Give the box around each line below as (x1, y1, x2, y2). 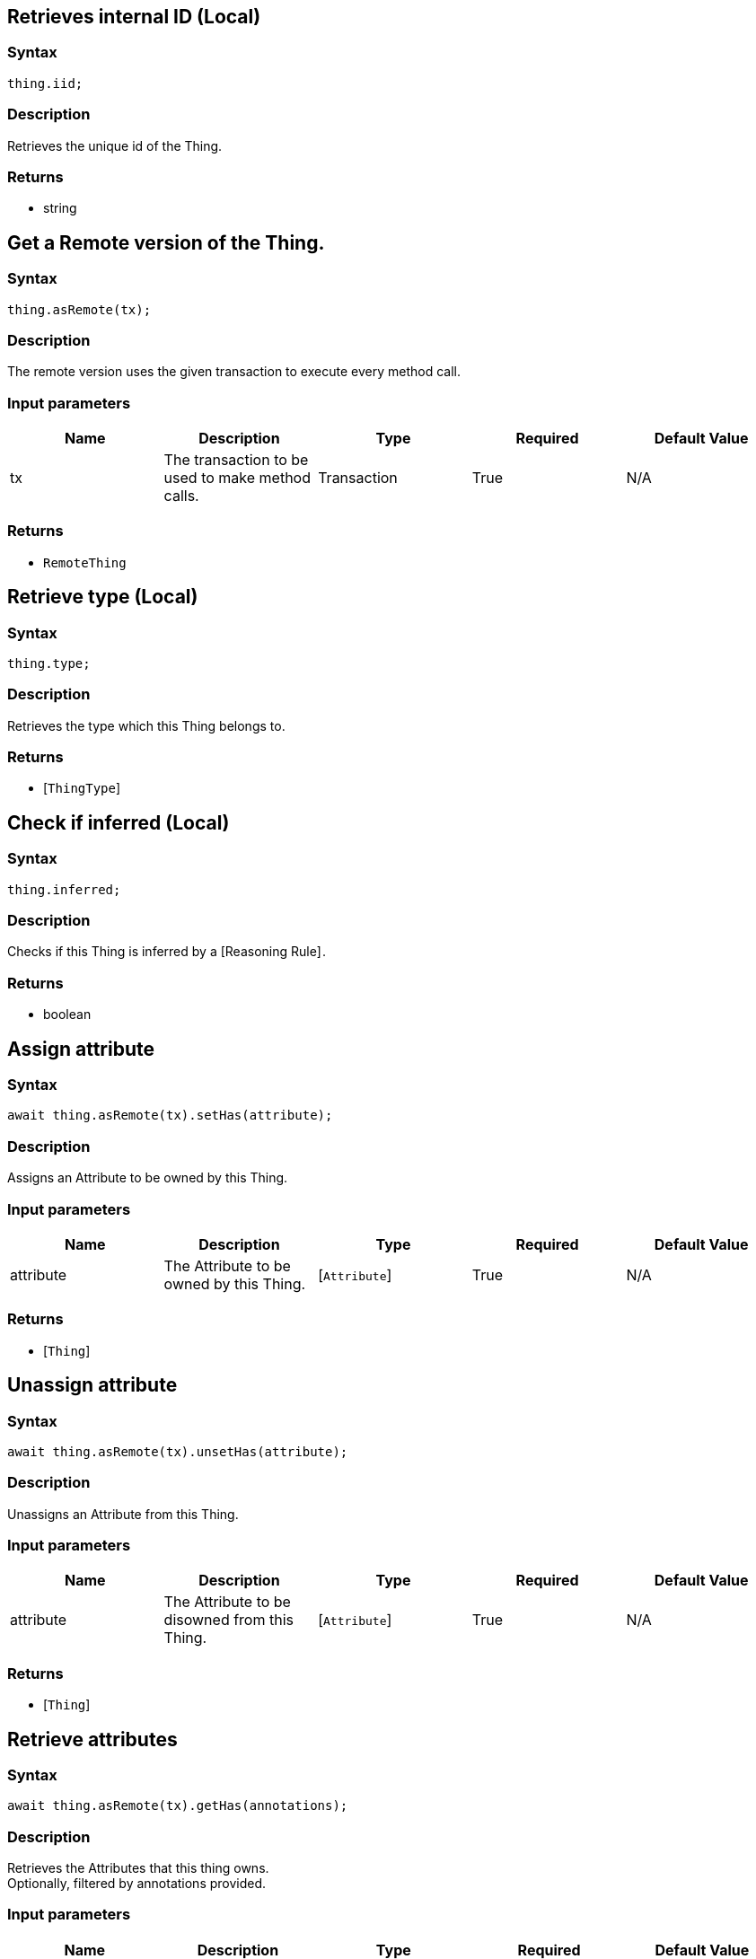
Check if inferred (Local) (7, 811, 230, 834)
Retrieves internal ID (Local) (7, 5, 261, 28)
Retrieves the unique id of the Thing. (7, 137, 223, 154)
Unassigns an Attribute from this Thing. (7, 1506, 239, 1522)
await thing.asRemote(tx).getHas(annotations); (7, 1798, 348, 1814)
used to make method (163, 469, 311, 488)
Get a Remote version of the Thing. (7, 231, 325, 254)
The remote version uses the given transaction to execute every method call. (7, 364, 461, 380)
